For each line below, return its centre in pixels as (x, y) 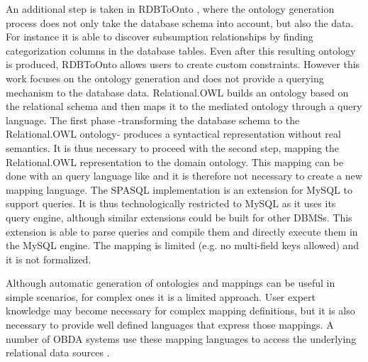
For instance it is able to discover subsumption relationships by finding (160, 37)
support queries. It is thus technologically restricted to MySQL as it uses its (171, 203)
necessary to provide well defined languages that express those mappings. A (170, 325)
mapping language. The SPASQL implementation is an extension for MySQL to (179, 189)
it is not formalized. (49, 259)
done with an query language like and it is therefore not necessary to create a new (184, 176)
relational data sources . (58, 352)
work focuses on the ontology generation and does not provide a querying (165, 78)
